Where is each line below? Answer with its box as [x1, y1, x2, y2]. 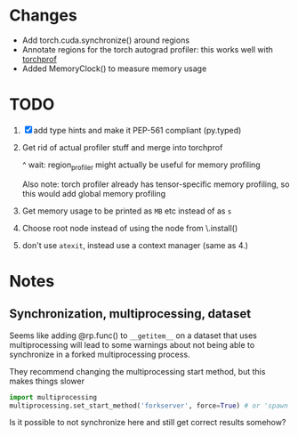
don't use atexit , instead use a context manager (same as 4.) [21, 239, 249, 250]
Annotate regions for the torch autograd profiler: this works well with [21, 44, 274, 54]
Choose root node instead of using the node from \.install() [21, 222, 238, 233]
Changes [9, 5, 77, 26]
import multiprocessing [9, 392, 98, 401]
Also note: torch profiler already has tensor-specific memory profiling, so [21, 179, 290, 190]
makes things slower [9, 375, 85, 386]
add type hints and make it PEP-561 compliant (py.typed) [33, 125, 242, 135]
